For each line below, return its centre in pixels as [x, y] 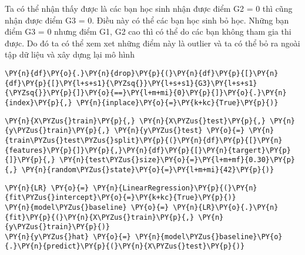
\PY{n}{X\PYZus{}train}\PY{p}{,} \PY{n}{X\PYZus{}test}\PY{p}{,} [135, 121]
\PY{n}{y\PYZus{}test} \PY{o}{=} [180, 131]
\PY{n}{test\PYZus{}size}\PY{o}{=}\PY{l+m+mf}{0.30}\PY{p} [177, 160]
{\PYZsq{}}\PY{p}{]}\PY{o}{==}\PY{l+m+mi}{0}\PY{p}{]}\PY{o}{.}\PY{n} [146, 93]
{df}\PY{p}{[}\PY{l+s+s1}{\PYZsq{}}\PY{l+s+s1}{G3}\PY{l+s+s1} [131, 83]
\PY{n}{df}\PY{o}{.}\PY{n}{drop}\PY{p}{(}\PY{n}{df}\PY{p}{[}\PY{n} [142, 73]
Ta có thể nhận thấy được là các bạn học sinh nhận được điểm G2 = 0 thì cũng [149, 8]
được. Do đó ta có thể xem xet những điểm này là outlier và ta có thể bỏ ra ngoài [152, 43]
